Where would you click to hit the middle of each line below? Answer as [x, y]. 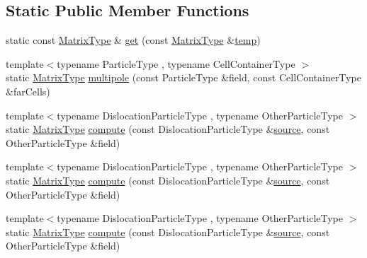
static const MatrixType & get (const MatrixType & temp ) [133, 40]
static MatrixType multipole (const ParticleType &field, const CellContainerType [183, 77]
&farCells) [28, 91]
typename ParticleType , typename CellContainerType [176, 63]
